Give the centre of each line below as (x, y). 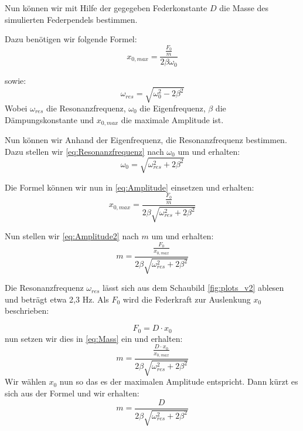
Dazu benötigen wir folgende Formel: (71, 39)
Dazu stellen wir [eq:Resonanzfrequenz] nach (84, 151)
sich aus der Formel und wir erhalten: (72, 393)
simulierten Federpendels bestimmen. (71, 19)
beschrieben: (27, 310)
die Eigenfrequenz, (173, 108)
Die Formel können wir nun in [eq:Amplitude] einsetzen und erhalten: (130, 187)
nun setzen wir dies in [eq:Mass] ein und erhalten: (94, 338)
